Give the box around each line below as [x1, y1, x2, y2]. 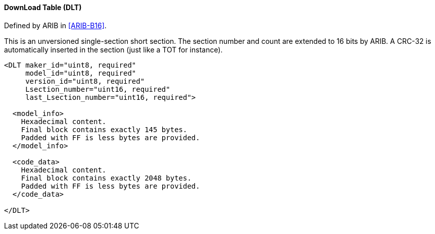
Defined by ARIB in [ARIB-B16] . [4, 21, 107, 30]
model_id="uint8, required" [25, 69, 136, 77]
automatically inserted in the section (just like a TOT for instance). [4, 45, 223, 54]
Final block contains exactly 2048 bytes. [21, 173, 191, 182]
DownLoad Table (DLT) [4, 3, 82, 12]
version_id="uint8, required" [25, 77, 145, 85]
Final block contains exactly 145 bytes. [21, 125, 187, 134]
